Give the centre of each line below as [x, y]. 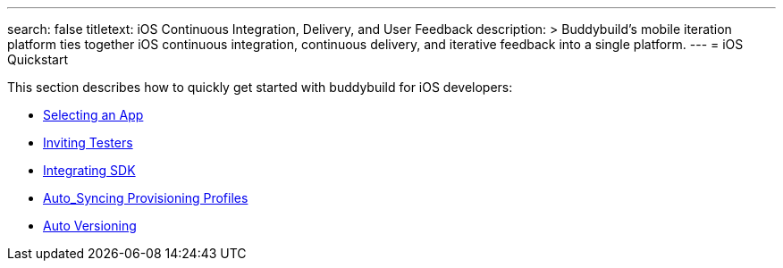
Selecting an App [93, 115]
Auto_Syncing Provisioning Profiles [146, 198]
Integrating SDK [89, 170]
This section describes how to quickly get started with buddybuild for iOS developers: [260, 87]
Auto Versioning [90, 226]
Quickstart [38, 59]
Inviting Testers [88, 142]
